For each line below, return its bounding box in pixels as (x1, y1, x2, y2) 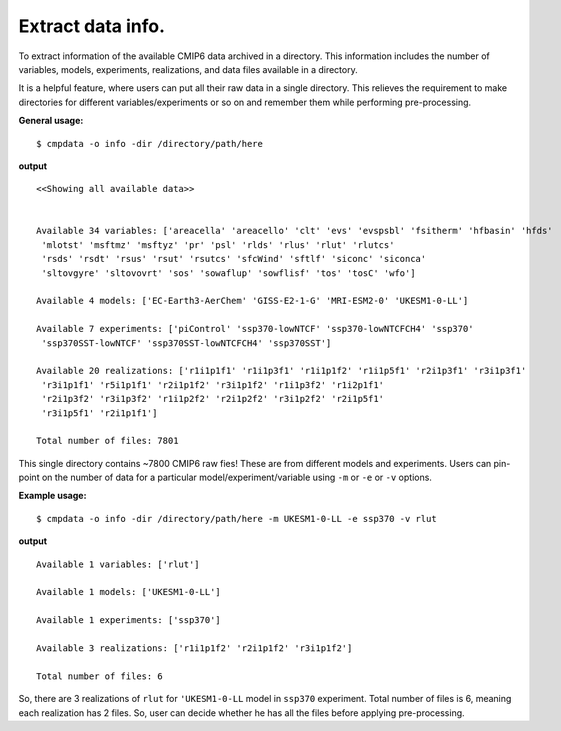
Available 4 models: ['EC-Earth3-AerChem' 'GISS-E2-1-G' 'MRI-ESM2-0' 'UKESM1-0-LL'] (36, 295, 469, 307)
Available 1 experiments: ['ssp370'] (36, 615, 222, 626)
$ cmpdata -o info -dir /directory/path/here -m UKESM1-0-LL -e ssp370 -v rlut (36, 513, 437, 524)
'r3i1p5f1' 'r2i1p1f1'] (41, 407, 158, 419)
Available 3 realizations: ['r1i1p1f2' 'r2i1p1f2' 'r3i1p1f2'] (36, 643, 353, 654)
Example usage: (18, 490, 87, 502)
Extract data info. (18, 15, 165, 37)
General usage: (18, 115, 84, 127)
